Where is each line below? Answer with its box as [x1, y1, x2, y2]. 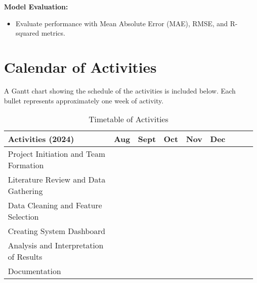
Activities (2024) [8, 133, 74, 145]
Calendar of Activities [4, 56, 157, 77]
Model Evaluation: [4, 1, 68, 11]
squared [15, 28, 39, 38]
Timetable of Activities [88, 113, 169, 125]
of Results [8, 251, 43, 263]
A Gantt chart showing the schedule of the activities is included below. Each [4, 85, 236, 95]
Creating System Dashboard [8, 225, 105, 237]
